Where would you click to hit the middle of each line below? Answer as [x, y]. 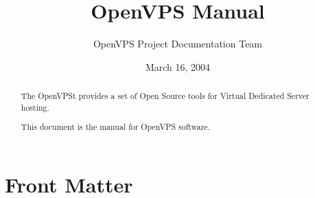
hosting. [35, 107]
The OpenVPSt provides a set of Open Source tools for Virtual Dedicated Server [165, 96]
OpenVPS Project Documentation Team [178, 44]
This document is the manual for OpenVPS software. [116, 127]
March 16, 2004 [178, 66]
